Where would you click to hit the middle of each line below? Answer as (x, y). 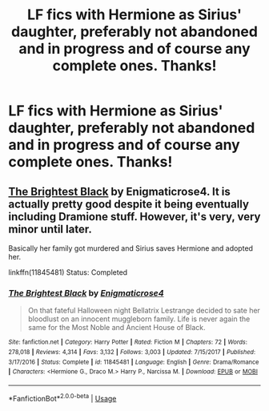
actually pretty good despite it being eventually (129, 204)
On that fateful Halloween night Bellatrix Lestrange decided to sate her (144, 311)
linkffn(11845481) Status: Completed (68, 272)
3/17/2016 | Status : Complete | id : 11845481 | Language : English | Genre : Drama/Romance (134, 362)
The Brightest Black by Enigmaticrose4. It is (119, 191)
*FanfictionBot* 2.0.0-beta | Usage (62, 397)
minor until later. (50, 229)
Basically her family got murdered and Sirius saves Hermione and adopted (131, 248)
